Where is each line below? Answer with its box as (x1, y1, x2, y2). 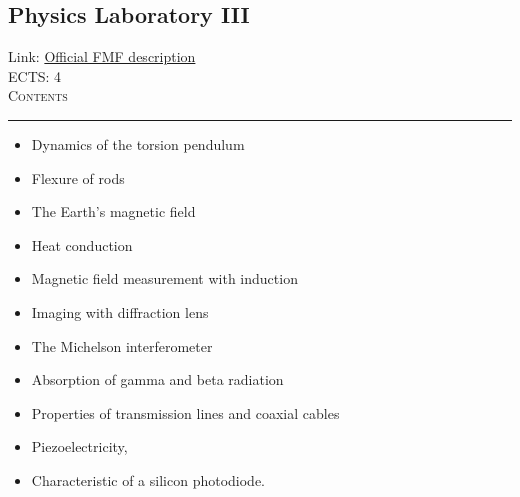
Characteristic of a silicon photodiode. (31, 469, 265, 490)
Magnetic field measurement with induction (31, 268, 298, 289)
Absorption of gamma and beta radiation (31, 369, 284, 390)
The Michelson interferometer (31, 335, 213, 356)
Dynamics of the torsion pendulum (31, 133, 245, 154)
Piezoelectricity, (31, 436, 128, 457)
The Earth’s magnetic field (31, 201, 196, 222)
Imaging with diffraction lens (31, 301, 209, 322)
